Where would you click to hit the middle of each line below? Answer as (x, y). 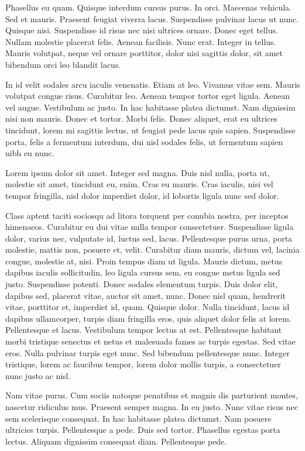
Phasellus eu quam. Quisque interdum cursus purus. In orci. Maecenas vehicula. (148, 7)
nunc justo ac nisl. (38, 375)
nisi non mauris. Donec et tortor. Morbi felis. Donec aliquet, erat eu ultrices (141, 118)
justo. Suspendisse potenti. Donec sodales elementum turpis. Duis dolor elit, (142, 284)
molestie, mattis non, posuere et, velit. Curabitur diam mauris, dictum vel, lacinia (152, 249)
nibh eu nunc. (30, 153)
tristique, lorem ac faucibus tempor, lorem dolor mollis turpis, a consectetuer (143, 364)
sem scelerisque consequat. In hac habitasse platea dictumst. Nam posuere (138, 418)
